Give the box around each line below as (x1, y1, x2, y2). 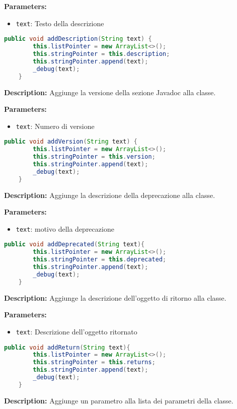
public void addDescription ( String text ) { (4, 35, 152, 43)
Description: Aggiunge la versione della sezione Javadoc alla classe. (4, 87, 216, 97)
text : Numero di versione (16, 120, 95, 131)
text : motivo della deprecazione (16, 223, 114, 234)
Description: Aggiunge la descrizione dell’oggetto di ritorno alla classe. (4, 292, 226, 303)
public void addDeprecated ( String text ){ (4, 241, 145, 248)
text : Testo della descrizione (16, 18, 104, 28)
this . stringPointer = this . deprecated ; (33, 256, 167, 263)
